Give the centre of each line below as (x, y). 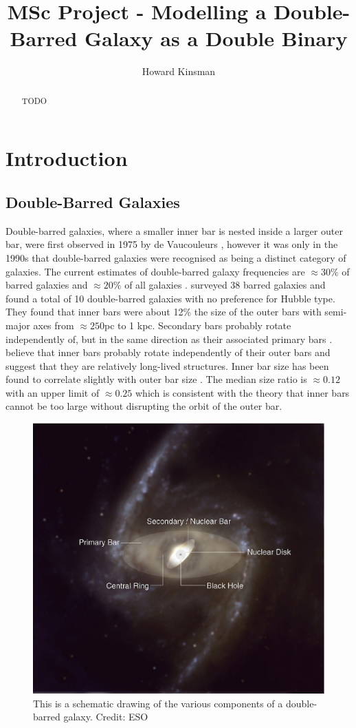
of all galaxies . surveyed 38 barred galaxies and (225, 285)
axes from (54, 325)
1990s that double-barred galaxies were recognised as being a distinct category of (176, 257)
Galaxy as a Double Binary (216, 38)
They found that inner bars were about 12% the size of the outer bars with (164, 312)
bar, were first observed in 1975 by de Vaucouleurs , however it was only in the (172, 244)
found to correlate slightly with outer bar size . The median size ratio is (156, 379)
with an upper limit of (53, 392)
